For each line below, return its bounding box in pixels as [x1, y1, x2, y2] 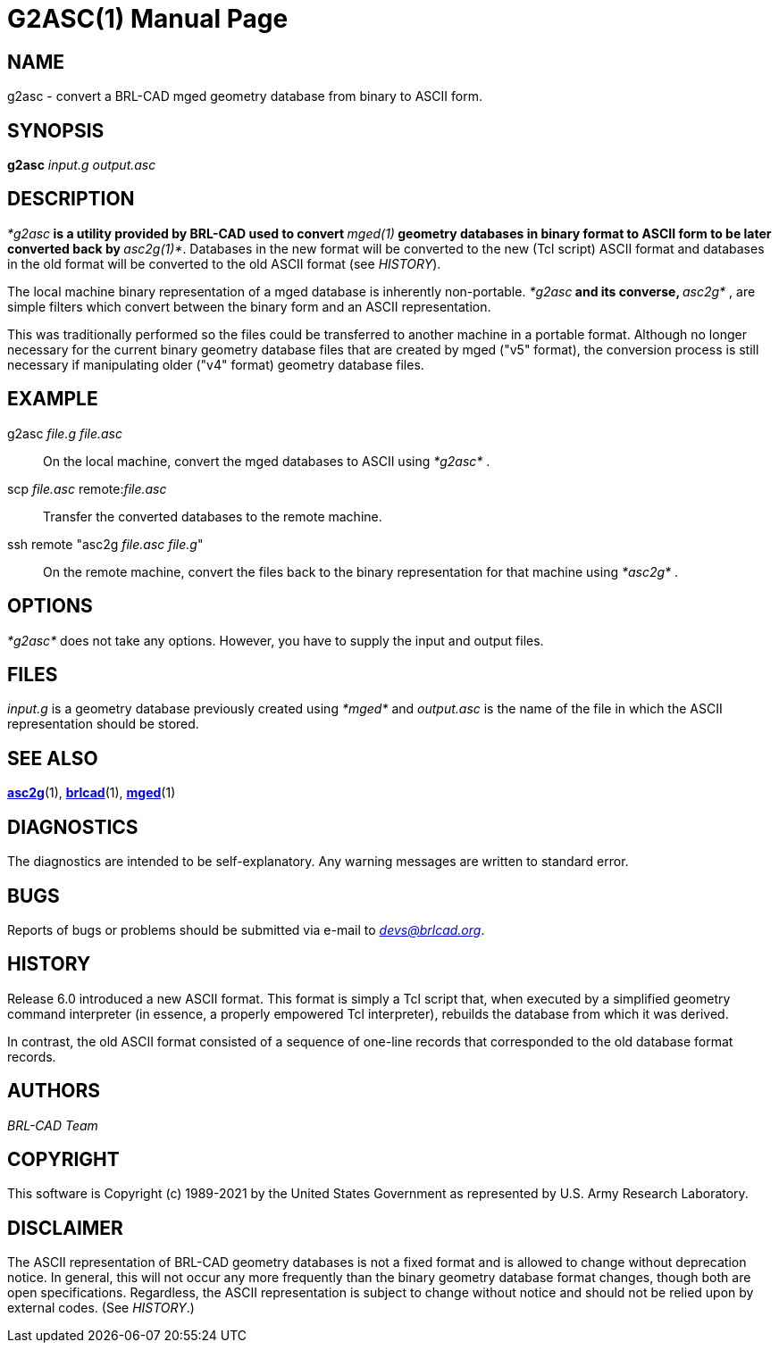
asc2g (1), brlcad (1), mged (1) [7, 785, 176, 801]
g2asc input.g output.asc [7, 157, 156, 173]
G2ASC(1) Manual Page [7, 4, 289, 34]
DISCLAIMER [7, 1216, 123, 1239]
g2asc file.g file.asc [7, 425, 123, 441]
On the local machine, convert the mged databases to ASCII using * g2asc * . [43, 453, 490, 469]
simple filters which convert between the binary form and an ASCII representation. [7, 298, 491, 314]
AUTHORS [7, 1079, 101, 1103]
